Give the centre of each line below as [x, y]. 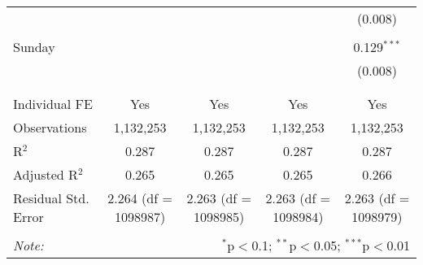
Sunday [34, 47]
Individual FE [53, 104]
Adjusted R [46, 174]
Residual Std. [51, 198]
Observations [50, 127]
